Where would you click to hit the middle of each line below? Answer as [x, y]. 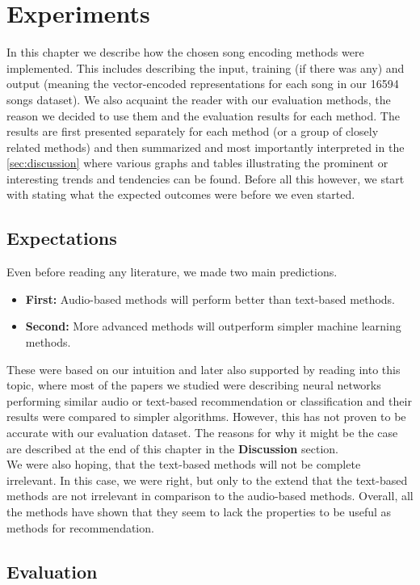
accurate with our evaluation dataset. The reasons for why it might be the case [202, 433]
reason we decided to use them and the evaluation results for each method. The [203, 115]
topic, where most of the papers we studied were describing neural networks [194, 385]
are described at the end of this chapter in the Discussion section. [172, 448]
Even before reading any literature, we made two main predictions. [172, 272]
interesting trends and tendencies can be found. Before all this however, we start [206, 178]
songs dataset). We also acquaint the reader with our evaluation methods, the [199, 99]
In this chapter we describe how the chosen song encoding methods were [185, 52]
